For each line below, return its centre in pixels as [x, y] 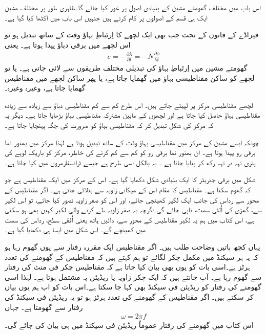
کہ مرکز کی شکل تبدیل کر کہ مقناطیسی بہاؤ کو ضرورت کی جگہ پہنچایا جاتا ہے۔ [109, 125]
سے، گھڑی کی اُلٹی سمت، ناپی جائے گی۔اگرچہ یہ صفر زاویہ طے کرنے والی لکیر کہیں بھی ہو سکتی [133, 209]
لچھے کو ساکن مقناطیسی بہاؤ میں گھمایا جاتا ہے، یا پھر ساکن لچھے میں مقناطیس [130, 77]
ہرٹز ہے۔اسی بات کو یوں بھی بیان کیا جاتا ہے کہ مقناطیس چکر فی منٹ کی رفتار [127, 267]
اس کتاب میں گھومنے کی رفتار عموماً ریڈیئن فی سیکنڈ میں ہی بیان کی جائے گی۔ [129, 325]
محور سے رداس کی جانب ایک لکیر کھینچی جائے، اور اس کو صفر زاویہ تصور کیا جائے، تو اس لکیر [132, 199]
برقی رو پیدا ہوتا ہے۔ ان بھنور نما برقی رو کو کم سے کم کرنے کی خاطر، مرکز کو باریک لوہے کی [130, 152]
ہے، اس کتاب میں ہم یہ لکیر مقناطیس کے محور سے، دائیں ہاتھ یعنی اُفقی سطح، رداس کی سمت [129, 219]
